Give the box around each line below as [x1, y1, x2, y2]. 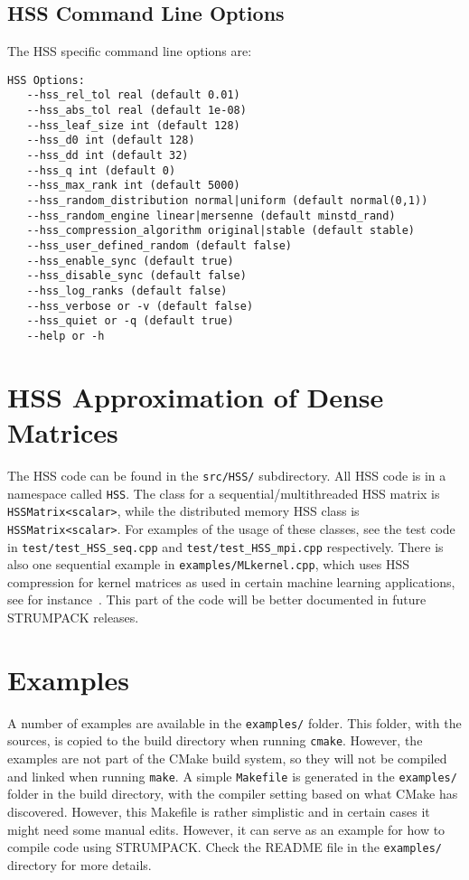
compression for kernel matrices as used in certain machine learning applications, [7, 572, 455, 591]
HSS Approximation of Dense [7, 378, 384, 415]
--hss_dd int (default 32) [26, 149, 189, 163]
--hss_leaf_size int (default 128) [26, 118, 240, 132]
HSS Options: [7, 73, 85, 87]
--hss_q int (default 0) [26, 164, 176, 177]
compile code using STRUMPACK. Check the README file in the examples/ [7, 838, 443, 857]
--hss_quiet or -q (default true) [26, 314, 234, 328]
